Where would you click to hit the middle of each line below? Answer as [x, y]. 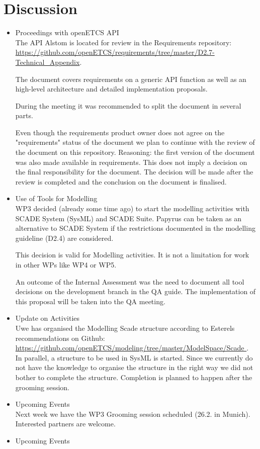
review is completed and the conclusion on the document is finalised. [121, 181]
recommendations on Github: [60, 338]
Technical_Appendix [48, 62]
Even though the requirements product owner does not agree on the [120, 132]
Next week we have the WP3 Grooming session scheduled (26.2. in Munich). [133, 414]
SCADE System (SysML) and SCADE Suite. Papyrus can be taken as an [128, 218]
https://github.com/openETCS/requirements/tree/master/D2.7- [115, 52]
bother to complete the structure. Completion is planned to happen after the [134, 377]
